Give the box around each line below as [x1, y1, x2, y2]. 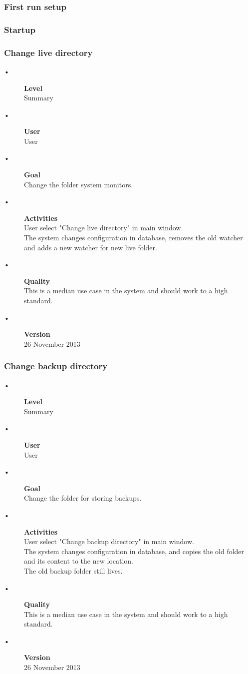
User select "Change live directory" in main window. [24, 222, 183, 233]
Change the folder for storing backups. [24, 493, 142, 503]
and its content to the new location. [24, 556, 134, 566]
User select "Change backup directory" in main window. [24, 536, 194, 547]
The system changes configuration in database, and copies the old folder [24, 546, 245, 556]
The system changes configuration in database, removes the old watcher [24, 232, 243, 243]
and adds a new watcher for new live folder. [24, 242, 157, 252]
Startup [4, 23, 35, 35]
